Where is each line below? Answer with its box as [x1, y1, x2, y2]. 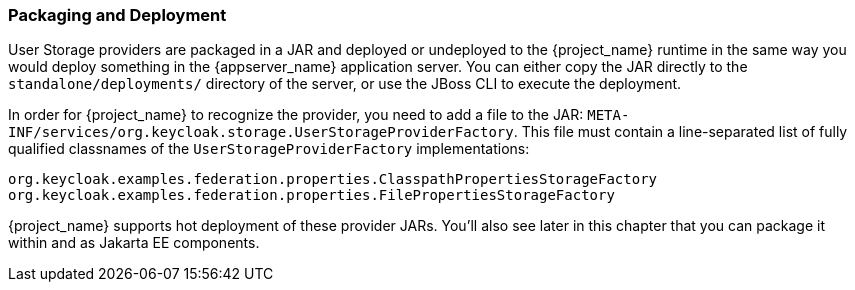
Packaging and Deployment [8, 5, 227, 25]
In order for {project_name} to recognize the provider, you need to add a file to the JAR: [8, 106, 584, 124]
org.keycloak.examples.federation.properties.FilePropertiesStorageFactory [8, 187, 615, 204]
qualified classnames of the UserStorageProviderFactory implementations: [8, 140, 530, 158]
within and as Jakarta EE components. [8, 234, 260, 252]
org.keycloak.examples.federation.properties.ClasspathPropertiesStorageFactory [8, 171, 658, 188]
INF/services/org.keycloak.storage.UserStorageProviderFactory [8, 124, 514, 141]
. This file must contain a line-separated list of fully [513, 123, 848, 141]
